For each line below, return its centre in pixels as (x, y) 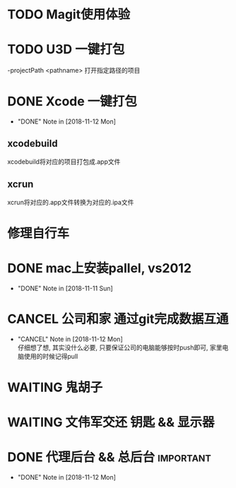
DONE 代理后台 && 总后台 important (110, 457)
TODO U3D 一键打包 (66, 49)
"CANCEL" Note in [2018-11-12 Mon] (70, 339)
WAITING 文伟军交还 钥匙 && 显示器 (111, 423)
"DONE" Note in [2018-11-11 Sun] (65, 288)
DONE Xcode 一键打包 (72, 101)
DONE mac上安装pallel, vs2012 (100, 268)
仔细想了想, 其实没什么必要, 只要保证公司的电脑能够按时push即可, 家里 (120, 347)
